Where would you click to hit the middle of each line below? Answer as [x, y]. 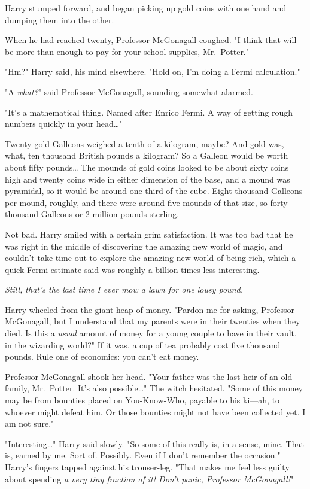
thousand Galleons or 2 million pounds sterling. [92, 214]
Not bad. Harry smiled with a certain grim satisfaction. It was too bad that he [149, 234]
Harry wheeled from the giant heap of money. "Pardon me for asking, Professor [150, 309]
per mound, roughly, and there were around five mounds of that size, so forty [146, 202]
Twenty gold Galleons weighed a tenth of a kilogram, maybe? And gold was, [145, 143]
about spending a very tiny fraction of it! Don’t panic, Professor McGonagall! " [149, 479]
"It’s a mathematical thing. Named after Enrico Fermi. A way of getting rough [149, 112]
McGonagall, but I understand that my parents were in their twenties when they [153, 321]
